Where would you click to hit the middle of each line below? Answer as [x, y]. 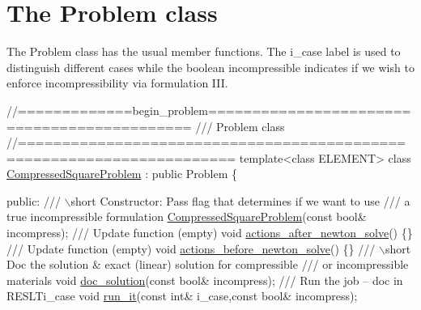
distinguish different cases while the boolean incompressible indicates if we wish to [210, 67]
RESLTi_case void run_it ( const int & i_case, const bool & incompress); [182, 296]
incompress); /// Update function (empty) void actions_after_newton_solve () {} [210, 233]
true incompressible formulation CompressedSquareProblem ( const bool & [187, 217]
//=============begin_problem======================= [209, 110]
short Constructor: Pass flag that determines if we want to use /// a [240, 200]
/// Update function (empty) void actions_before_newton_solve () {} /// [191, 248]
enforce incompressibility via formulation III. [117, 83]
